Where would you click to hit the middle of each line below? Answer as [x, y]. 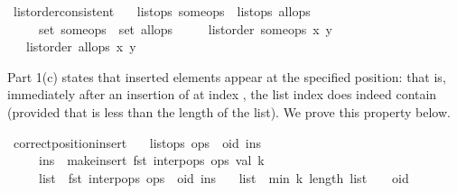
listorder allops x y [81, 46]
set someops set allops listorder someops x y [185, 28]
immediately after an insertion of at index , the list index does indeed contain [222, 94]
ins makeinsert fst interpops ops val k [151, 160]
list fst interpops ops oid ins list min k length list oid [224, 177]
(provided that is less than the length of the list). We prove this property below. [229, 111]
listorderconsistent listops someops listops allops [162, 11]
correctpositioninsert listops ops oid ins [137, 142]
